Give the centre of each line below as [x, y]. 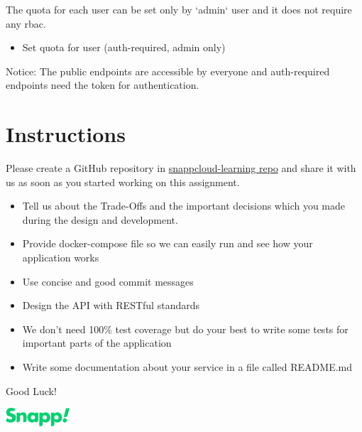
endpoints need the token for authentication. [103, 85]
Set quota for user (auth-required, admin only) [124, 47]
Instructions [66, 134]
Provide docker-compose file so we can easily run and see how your [168, 243]
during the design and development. [100, 219]
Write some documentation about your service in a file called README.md [187, 367]
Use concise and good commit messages [108, 281]
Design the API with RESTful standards [111, 305]
